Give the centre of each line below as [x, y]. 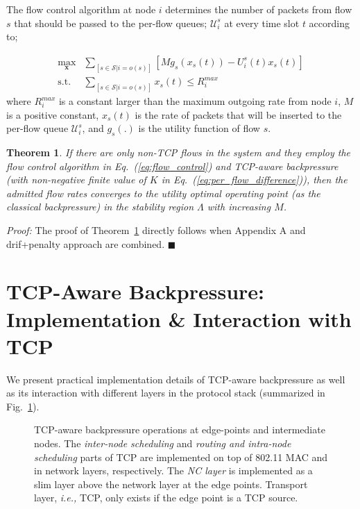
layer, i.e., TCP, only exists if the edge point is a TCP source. [166, 498]
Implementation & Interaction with [179, 318]
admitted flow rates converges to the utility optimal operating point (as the [163, 193]
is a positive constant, [53, 114]
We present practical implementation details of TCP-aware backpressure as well [176, 379]
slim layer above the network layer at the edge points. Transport [171, 484]
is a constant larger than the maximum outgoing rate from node [195, 101]
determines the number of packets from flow [259, 9]
